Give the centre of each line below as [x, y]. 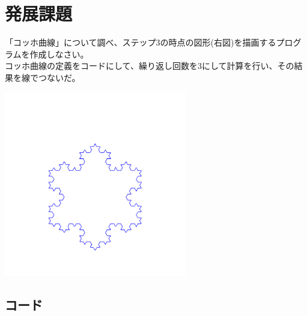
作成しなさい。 [59, 54]
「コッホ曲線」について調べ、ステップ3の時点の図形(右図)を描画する [141, 42]
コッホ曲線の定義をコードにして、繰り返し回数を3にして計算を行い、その [150, 66]
